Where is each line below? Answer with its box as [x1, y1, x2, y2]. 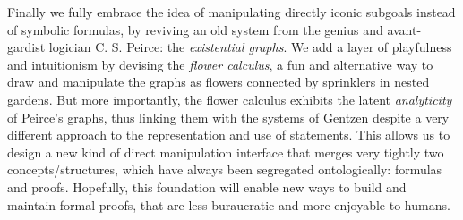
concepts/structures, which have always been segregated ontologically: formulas [7, 160, 442, 179]
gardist [7, 38, 46, 56]
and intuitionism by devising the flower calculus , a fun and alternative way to [7, 55, 433, 73]
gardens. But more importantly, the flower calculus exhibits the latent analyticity [7, 89, 452, 108]
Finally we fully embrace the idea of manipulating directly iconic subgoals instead [7, 3, 456, 21]
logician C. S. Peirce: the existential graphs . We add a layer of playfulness [48, 38, 452, 56]
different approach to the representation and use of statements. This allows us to [7, 125, 450, 144]
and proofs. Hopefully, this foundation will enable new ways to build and [7, 177, 407, 196]
